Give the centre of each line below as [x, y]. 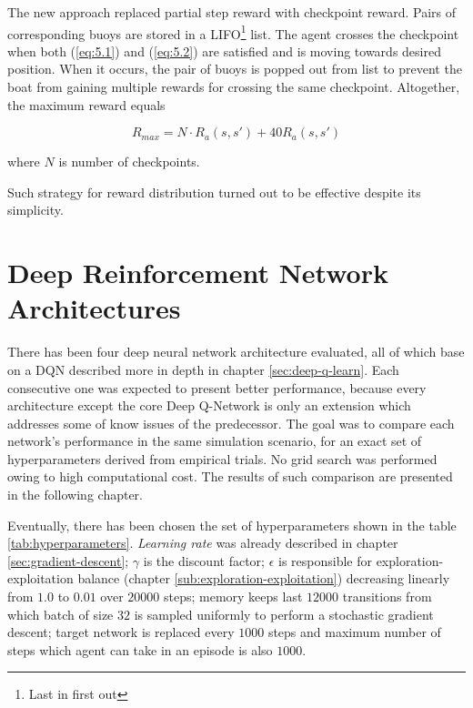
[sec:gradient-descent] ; [68, 560]
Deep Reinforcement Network [198, 273]
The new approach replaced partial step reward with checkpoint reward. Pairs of [231, 12]
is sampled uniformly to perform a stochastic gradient [284, 614]
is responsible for [325, 560]
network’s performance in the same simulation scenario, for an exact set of [215, 441]
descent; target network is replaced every [121, 632]
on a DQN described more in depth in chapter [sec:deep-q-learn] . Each [203, 369]
